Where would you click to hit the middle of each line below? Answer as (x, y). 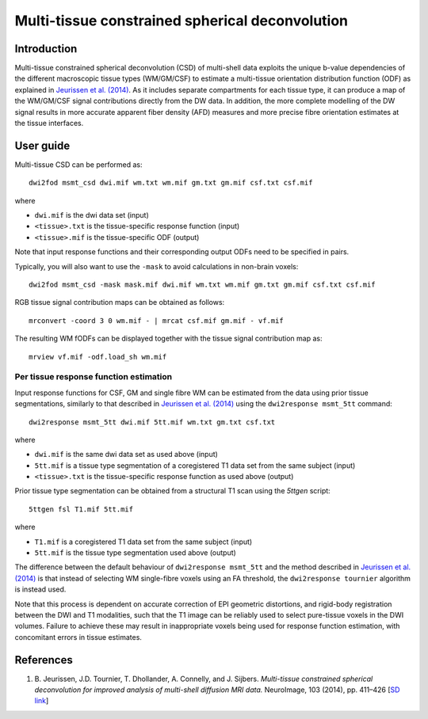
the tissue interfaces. (49, 124)
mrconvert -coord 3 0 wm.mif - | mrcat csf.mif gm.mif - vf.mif (157, 320)
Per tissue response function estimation (94, 377)
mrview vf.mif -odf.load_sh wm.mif (98, 357)
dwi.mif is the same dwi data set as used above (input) (126, 455)
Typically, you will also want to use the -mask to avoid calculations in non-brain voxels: (157, 266)
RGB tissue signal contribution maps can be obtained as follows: (120, 302)
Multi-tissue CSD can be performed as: (78, 164)
